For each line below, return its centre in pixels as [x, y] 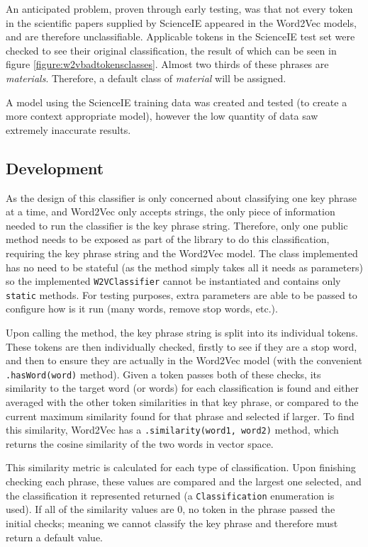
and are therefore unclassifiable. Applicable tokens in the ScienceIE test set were [180, 36]
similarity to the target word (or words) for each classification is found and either [183, 388]
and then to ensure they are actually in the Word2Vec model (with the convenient [184, 360]
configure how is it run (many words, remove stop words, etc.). [142, 309]
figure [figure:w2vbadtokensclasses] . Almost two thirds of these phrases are [167, 64]
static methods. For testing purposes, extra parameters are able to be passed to [182, 294]
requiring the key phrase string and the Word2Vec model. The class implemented [182, 253]
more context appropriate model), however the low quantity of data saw [162, 116]
